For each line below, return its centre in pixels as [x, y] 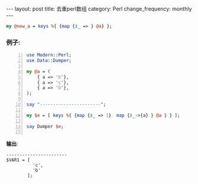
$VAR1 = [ [18, 160]
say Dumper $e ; [45, 126]
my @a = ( [38, 71]
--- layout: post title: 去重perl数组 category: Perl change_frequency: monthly [99, 9]
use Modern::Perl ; [49, 55]
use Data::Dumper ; [49, 61]
